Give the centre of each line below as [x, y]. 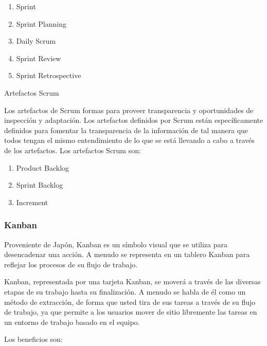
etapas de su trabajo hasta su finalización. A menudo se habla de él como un [125, 291]
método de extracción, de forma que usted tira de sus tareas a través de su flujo [130, 302]
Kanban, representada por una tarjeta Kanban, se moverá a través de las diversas [132, 281]
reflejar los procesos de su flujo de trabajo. [71, 264]
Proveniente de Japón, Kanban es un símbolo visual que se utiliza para [116, 244]
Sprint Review [39, 58]
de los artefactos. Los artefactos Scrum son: [73, 150]
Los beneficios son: [33, 339]
